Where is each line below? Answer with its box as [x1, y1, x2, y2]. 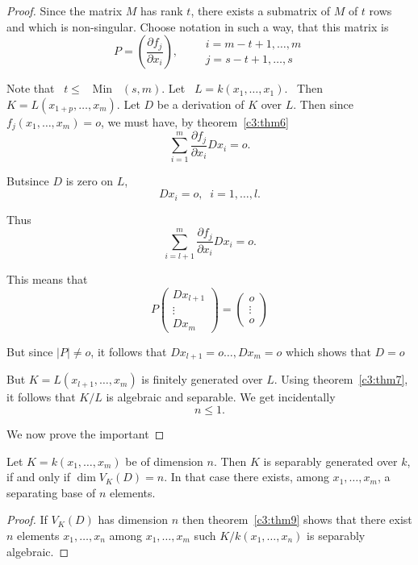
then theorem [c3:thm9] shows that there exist [182, 511, 412, 528]
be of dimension [125, 452, 203, 469]
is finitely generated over [141, 371, 263, 388]
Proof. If [6, 511, 48, 528]
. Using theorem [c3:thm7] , [274, 371, 408, 388]
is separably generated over [263, 452, 398, 469]
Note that [6, 80, 55, 97]
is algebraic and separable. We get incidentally [106, 388, 336, 405]
